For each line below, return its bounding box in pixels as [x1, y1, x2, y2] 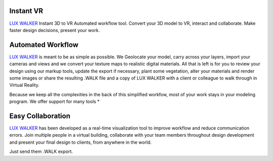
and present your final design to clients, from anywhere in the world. [9, 139, 152, 145]
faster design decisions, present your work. [9, 27, 100, 33]
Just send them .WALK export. [9, 148, 73, 154]
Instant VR [9, 7, 43, 15]
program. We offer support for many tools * [9, 99, 100, 105]
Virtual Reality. [9, 82, 40, 88]
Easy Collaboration [9, 111, 71, 120]
